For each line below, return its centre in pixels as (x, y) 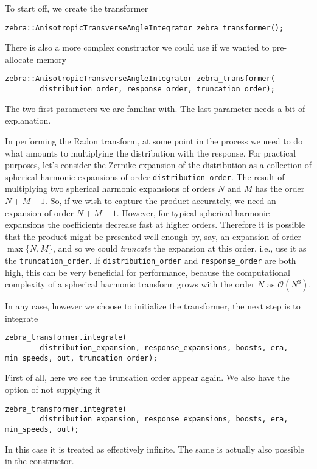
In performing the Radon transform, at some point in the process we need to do (154, 140)
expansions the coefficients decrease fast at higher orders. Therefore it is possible (155, 224)
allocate (19, 59)
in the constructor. (40, 461)
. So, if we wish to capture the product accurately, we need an (161, 200)
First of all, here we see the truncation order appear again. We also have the (147, 377)
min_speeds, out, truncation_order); (81, 358)
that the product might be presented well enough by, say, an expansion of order (153, 236)
